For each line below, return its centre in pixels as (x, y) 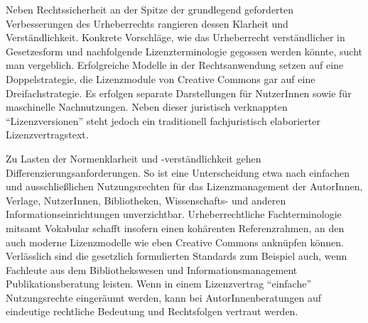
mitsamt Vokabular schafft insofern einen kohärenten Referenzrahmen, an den (175, 228)
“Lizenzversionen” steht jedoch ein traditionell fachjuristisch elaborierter (163, 120)
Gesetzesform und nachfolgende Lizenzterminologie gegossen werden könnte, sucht (184, 51)
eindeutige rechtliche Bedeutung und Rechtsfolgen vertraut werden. (152, 311)
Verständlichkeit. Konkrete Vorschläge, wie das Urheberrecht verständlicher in (175, 37)
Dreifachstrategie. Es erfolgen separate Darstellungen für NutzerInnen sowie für (179, 93)
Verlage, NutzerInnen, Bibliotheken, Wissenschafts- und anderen (146, 200)
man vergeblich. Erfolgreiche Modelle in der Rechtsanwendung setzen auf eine (175, 65)
